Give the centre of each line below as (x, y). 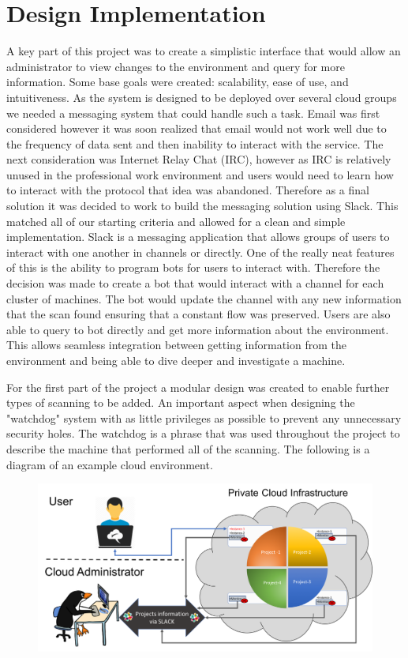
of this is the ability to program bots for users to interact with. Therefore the (193, 267)
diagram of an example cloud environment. (110, 464)
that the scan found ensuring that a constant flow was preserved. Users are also (198, 314)
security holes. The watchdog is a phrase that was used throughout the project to (203, 433)
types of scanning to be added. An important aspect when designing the (181, 402)
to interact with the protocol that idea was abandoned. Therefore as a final (188, 190)
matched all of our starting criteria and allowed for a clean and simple (176, 221)
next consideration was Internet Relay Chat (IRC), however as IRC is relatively (199, 159)
